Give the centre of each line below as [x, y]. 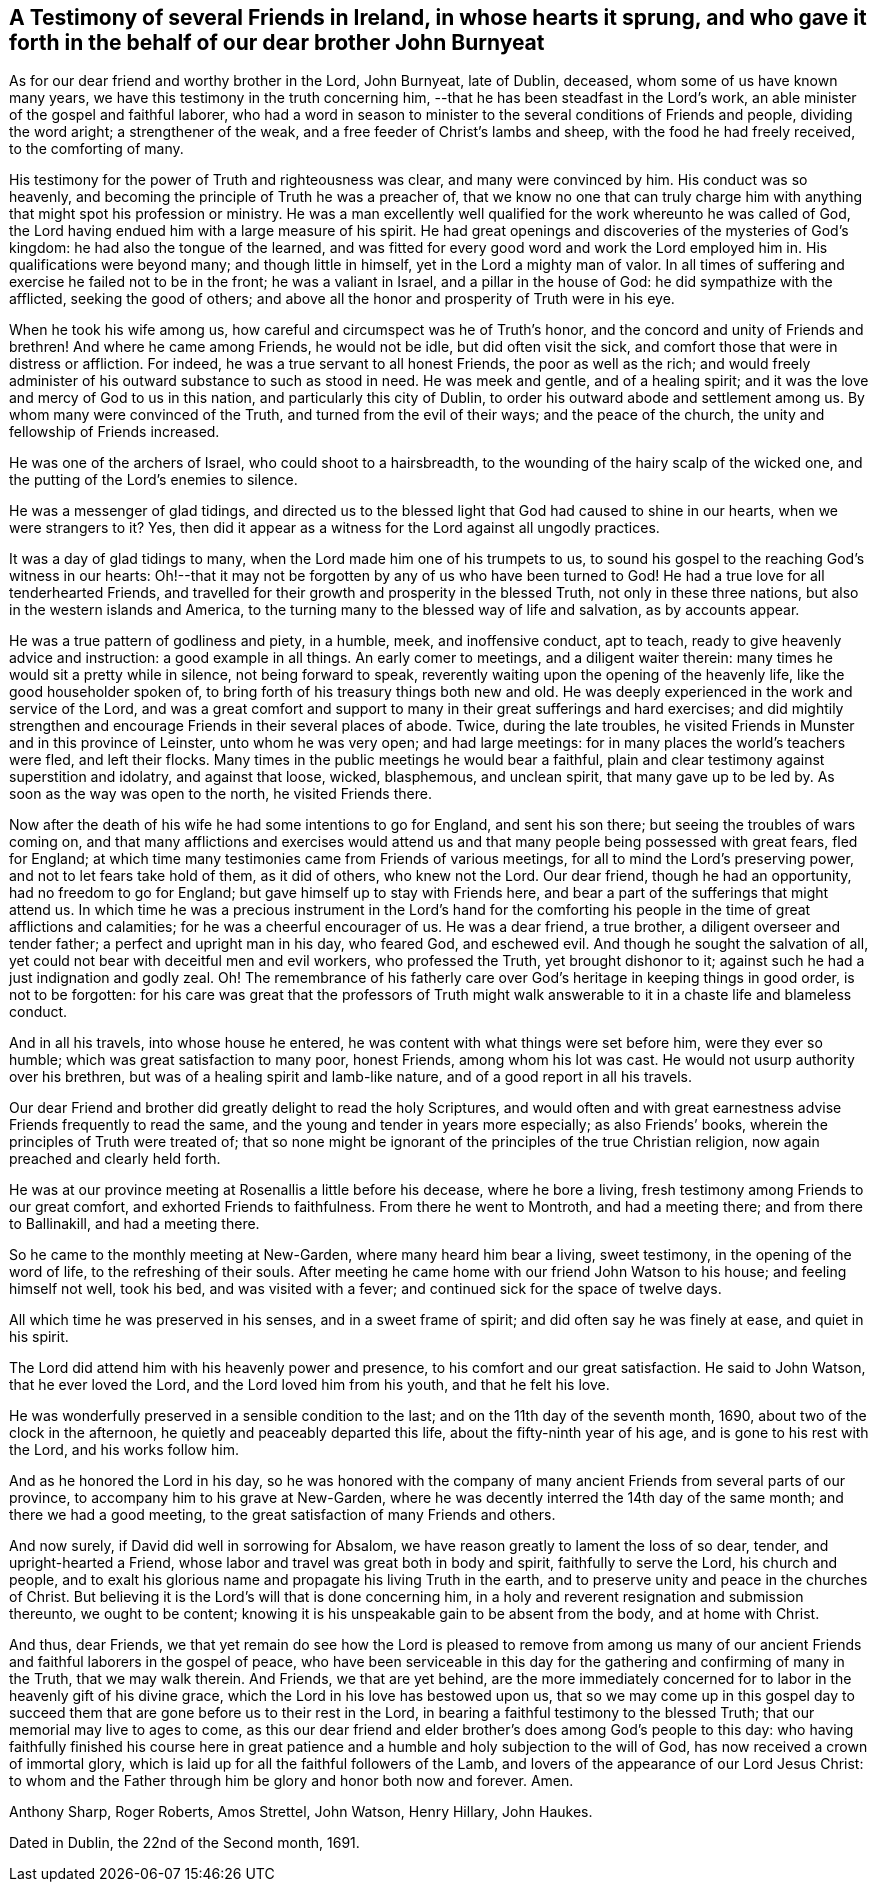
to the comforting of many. [96, 149]
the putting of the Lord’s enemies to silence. [153, 480]
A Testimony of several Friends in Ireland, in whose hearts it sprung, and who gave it [438, 17]
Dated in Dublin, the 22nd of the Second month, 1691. [184, 1843]
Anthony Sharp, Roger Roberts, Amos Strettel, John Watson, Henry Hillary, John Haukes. [301, 1812]
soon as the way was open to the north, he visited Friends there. [220, 794]
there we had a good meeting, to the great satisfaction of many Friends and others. [282, 1515]
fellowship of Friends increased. [114, 432]
